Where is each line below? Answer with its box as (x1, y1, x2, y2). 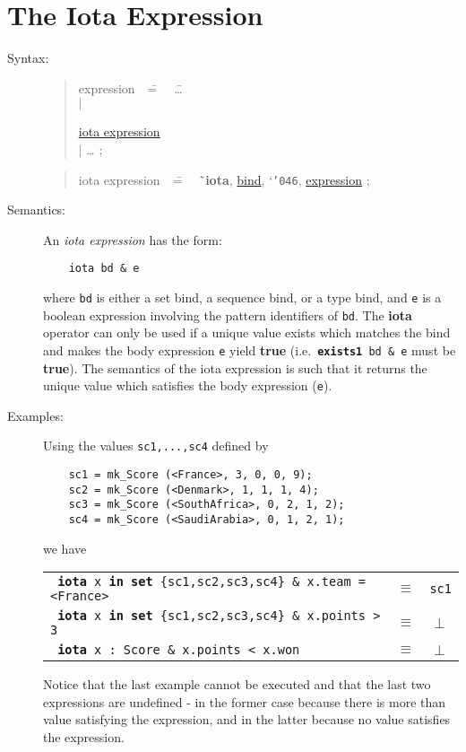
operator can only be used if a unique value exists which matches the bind (43, 323, 451, 342)
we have (43, 538, 87, 557)
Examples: (7, 406, 64, 424)
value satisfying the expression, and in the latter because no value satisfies (43, 710, 451, 729)
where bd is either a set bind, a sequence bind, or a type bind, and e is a (43, 288, 442, 306)
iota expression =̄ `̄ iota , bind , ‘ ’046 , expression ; (78, 170, 370, 188)
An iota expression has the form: (43, 230, 222, 249)
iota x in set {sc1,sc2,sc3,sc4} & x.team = (57, 574, 366, 590)
